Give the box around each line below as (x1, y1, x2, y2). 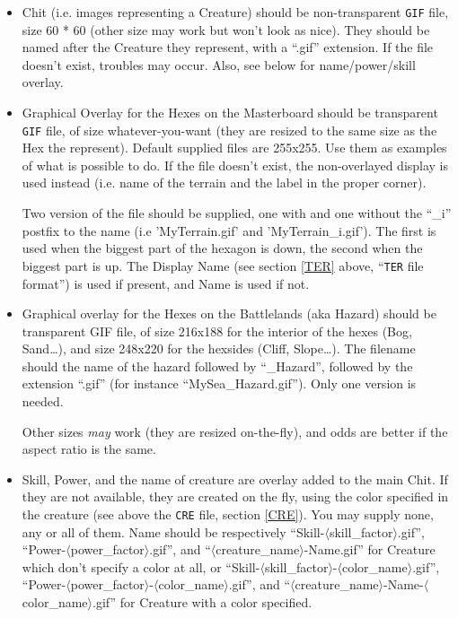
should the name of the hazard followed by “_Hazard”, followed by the (22, 356, 413, 375)
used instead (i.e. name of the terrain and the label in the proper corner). (22, 173, 427, 192)
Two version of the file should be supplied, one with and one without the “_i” (22, 204, 452, 222)
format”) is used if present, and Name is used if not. (22, 274, 310, 292)
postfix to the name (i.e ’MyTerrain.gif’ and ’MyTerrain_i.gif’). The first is (22, 221, 436, 239)
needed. (22, 392, 64, 411)
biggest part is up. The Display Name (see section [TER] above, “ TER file (22, 256, 424, 274)
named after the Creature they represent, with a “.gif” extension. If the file (22, 38, 434, 57)
